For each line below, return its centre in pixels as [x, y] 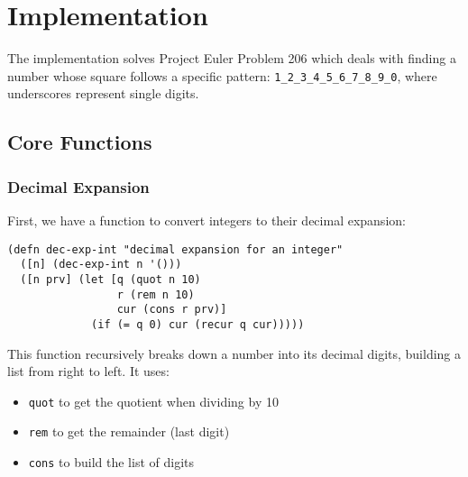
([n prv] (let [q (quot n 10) [110, 279]
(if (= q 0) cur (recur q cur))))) [198, 324]
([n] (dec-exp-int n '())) [101, 265]
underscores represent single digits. [103, 93]
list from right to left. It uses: [88, 371]
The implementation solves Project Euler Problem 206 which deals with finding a [232, 58]
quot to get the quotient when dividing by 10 [153, 401]
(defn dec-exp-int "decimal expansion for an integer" [175, 249]
